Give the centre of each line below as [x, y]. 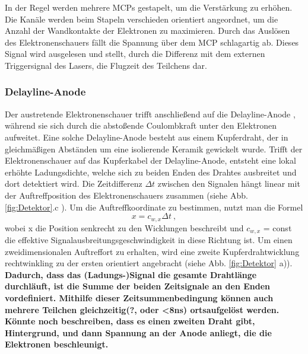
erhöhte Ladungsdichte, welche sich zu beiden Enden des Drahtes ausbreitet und [151, 172]
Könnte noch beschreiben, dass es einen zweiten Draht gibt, [130, 321]
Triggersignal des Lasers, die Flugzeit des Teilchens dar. [106, 65]
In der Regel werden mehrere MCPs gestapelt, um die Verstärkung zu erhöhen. [149, 7]
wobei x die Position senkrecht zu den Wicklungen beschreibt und [124, 227]
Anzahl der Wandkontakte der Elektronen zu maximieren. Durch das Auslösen [147, 31]
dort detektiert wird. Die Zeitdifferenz [74, 184]
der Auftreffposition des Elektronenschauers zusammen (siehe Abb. [126, 195]
